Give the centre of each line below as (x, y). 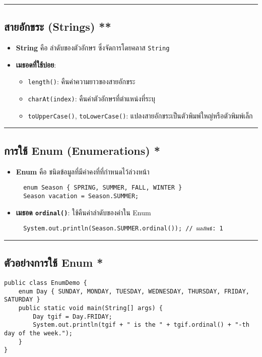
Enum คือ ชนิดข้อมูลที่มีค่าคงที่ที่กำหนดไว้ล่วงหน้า (83, 171)
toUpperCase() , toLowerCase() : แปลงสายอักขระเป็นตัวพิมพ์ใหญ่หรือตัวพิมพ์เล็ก (140, 115)
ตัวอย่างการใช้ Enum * (54, 262)
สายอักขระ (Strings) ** (58, 26)
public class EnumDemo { (46, 283)
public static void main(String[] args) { (90, 308)
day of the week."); (39, 333)
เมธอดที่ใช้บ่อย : (36, 64)
